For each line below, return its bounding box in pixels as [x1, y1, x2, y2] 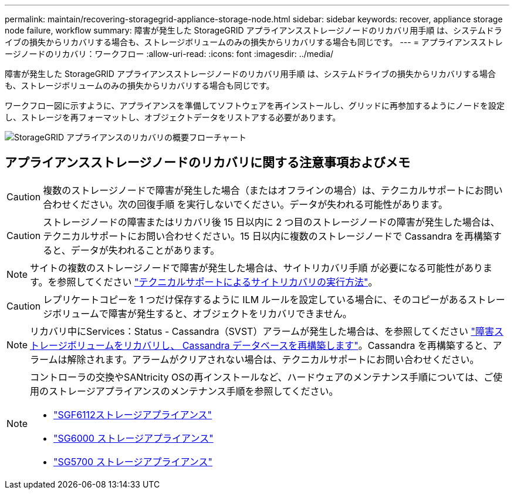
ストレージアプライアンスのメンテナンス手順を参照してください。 [49, 385, 339, 397]
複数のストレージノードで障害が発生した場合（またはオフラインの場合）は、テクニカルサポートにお [43, 184, 484, 196]
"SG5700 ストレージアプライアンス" [53, 455, 212, 468]
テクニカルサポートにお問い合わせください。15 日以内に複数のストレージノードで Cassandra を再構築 [43, 230, 492, 242]
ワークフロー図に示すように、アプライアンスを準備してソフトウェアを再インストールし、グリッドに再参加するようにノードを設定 [5, 100, 505, 110]
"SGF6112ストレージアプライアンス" [53, 408, 212, 421]
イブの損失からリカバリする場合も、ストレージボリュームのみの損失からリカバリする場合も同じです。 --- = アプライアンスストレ [5, 37, 503, 47]
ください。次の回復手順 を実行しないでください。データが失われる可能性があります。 [71, 198, 448, 210]
